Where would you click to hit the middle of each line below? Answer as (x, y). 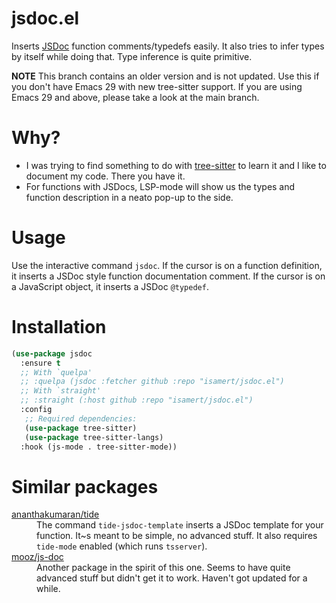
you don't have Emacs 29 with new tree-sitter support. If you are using (157, 86)
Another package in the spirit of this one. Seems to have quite (163, 568)
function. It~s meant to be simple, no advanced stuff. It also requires (177, 536)
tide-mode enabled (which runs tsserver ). (122, 546)
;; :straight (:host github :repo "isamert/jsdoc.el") (137, 400)
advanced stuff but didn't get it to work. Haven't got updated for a (172, 578)
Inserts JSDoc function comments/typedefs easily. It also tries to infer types (168, 46)
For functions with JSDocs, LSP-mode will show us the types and (160, 186)
